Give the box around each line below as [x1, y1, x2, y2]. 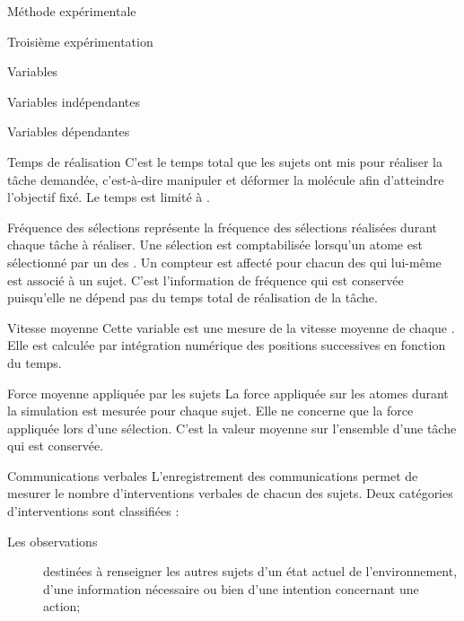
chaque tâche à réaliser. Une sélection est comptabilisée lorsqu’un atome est [7, 235, 423, 254]
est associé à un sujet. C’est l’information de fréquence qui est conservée [7, 270, 404, 289]
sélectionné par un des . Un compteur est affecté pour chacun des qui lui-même [7, 252, 442, 271]
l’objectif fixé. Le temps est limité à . [7, 188, 210, 206]
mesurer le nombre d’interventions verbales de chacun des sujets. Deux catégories [7, 484, 453, 503]
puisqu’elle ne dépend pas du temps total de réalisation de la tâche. [7, 288, 378, 307]
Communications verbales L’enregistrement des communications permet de [7, 466, 418, 485]
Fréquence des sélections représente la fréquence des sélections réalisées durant [7, 217, 437, 236]
